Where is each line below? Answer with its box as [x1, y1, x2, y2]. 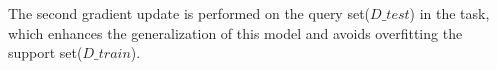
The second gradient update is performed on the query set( [8, 3, 371, 23]
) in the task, [409, 3, 490, 23]
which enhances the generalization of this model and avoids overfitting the [8, 22, 463, 43]
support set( [8, 42, 83, 63]
